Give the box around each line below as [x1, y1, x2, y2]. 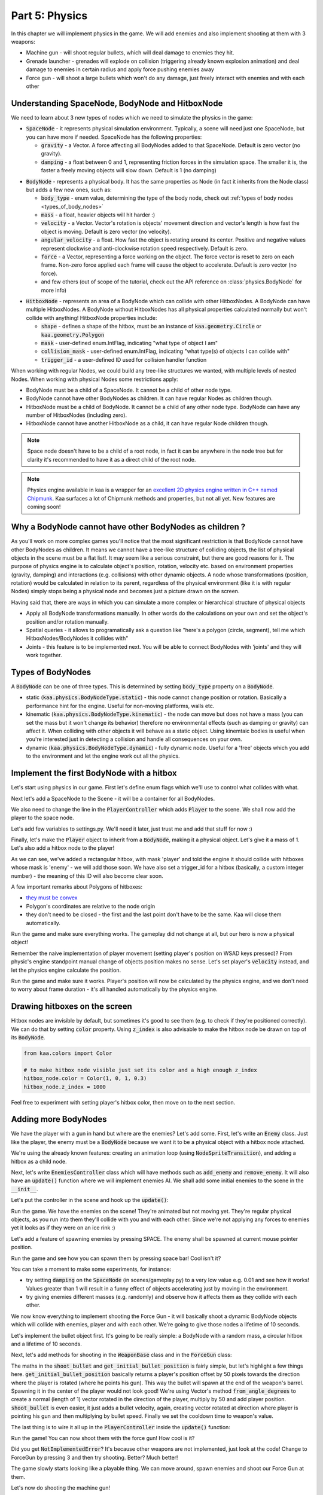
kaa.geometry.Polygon [41, 331, 105, 338]
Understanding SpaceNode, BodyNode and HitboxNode [11, 98, 223, 108]
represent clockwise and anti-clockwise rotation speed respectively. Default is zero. [41, 245, 248, 252]
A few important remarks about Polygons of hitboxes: [11, 883, 143, 890]
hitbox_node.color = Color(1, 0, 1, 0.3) [23, 1075, 147, 1082]
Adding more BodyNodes [11, 1114, 107, 1124]
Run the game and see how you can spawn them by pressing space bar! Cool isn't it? [11, 1255, 221, 1262]
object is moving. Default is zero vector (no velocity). [41, 228, 172, 235]
